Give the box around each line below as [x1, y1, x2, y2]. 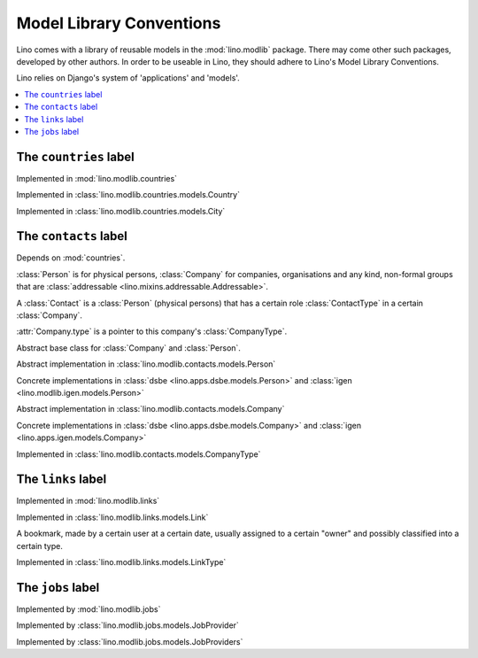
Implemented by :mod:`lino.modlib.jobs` [16, 603, 161, 615]
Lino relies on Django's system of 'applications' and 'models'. [16, 73, 241, 83]
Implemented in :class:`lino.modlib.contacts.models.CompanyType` [16, 448, 261, 460]
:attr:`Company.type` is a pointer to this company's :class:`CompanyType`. [16, 326, 288, 337]
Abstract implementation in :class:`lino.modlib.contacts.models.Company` [16, 404, 285, 414]
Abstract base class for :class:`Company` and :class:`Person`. [16, 342, 241, 353]
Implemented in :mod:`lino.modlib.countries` [16, 173, 177, 183]
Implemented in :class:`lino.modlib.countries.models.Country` [16, 190, 241, 200]
